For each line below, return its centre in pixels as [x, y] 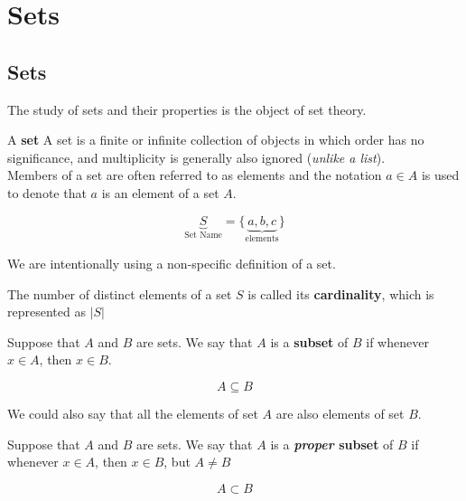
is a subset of [309, 341]
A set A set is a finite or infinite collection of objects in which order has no [216, 140]
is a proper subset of [332, 444]
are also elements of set [340, 413]
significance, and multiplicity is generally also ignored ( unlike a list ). [196, 157]
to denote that [47, 192]
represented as [47, 312]
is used [440, 175]
